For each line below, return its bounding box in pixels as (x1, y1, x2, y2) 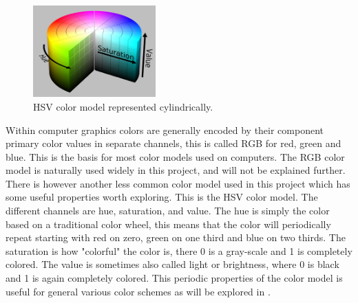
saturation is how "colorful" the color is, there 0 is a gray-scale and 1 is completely (6, 243, 352, 258)
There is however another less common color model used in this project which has (6, 176, 350, 190)
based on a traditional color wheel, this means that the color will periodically (6, 216, 331, 231)
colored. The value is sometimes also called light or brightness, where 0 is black (6, 257, 339, 271)
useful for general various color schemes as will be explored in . (6, 284, 271, 298)
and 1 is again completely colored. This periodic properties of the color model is (6, 271, 343, 285)
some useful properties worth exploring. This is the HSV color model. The (6, 190, 318, 204)
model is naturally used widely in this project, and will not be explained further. (6, 163, 346, 177)
